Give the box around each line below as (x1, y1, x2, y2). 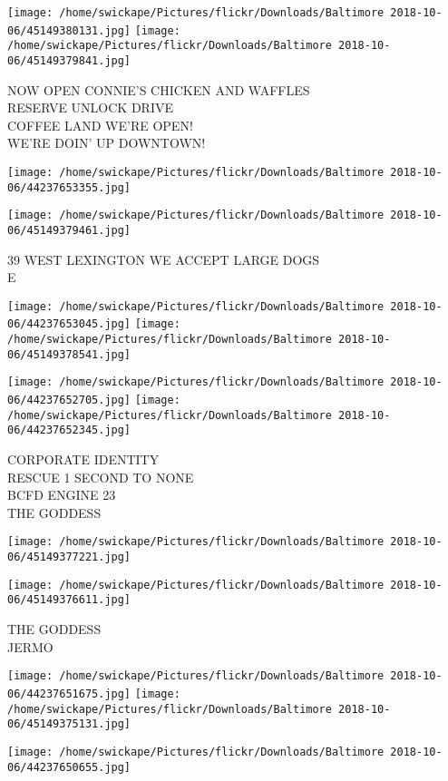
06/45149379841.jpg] (7, 54, 131, 67)
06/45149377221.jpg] (7, 551, 131, 564)
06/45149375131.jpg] (7, 718, 131, 731)
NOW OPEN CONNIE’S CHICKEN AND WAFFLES (7, 80, 310, 99)
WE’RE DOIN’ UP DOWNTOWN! (7, 133, 206, 152)
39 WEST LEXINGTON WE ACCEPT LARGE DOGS (7, 249, 320, 268)
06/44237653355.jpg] (7, 181, 131, 194)
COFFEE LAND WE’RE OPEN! (7, 115, 193, 134)
